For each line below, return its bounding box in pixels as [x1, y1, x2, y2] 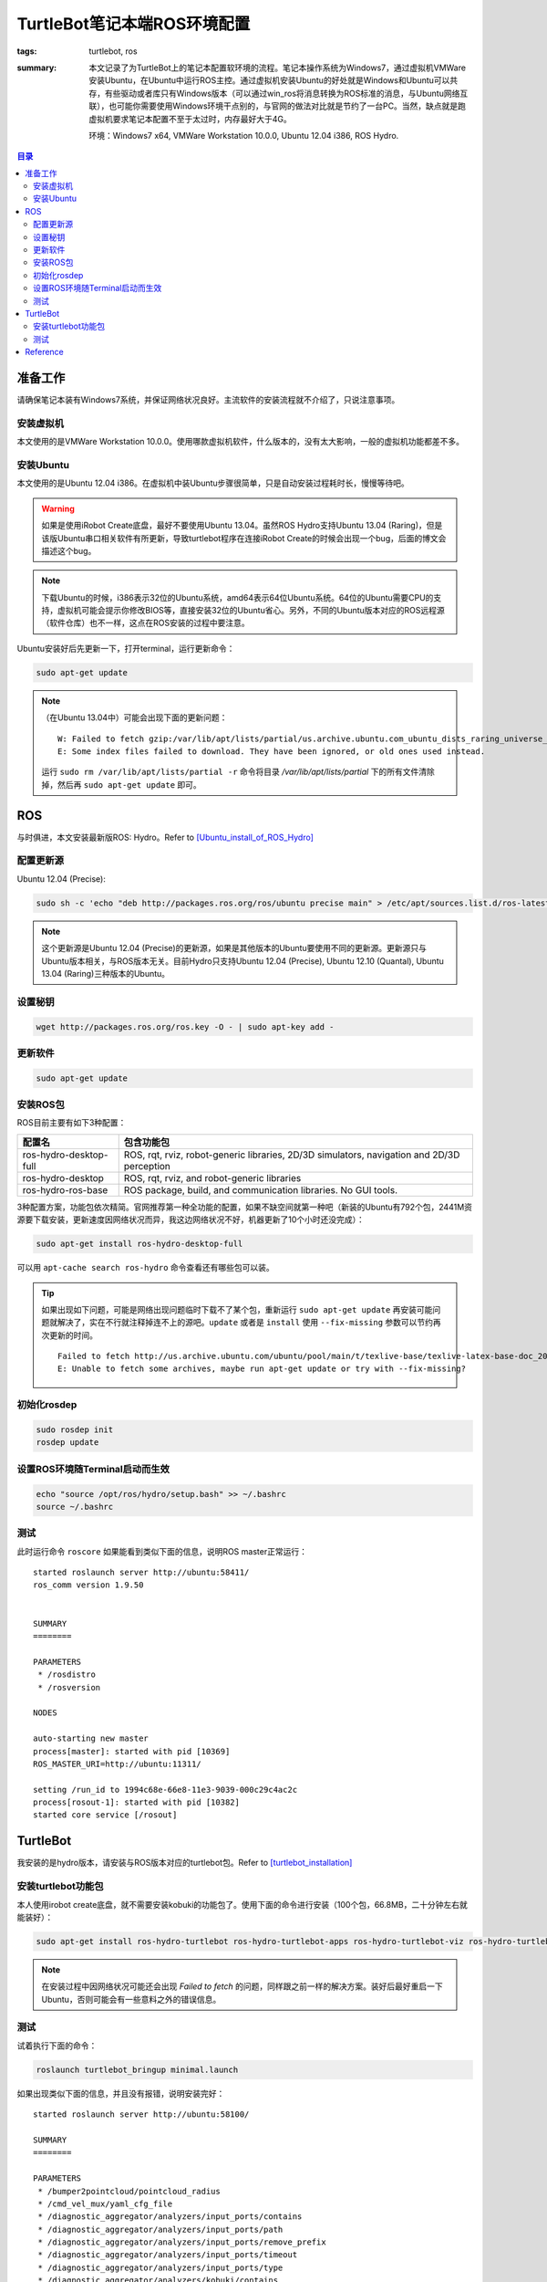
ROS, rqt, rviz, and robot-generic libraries [123, 1171, 302, 1184]
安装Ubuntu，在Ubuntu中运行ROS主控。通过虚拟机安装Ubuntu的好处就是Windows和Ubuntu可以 [88, 75, 450, 86]
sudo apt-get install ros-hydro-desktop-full [36, 1239, 243, 1250]
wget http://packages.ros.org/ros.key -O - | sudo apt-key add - [36, 1021, 335, 1031]
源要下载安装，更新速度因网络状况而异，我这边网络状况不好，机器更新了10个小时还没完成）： [16, 1214, 365, 1225]
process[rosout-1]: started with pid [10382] [33, 1797, 241, 1807]
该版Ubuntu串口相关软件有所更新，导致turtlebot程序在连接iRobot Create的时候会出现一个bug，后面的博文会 [41, 532, 447, 543]
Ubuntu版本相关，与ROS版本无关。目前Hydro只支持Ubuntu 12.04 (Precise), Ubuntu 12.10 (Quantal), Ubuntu [41, 955, 444, 967]
